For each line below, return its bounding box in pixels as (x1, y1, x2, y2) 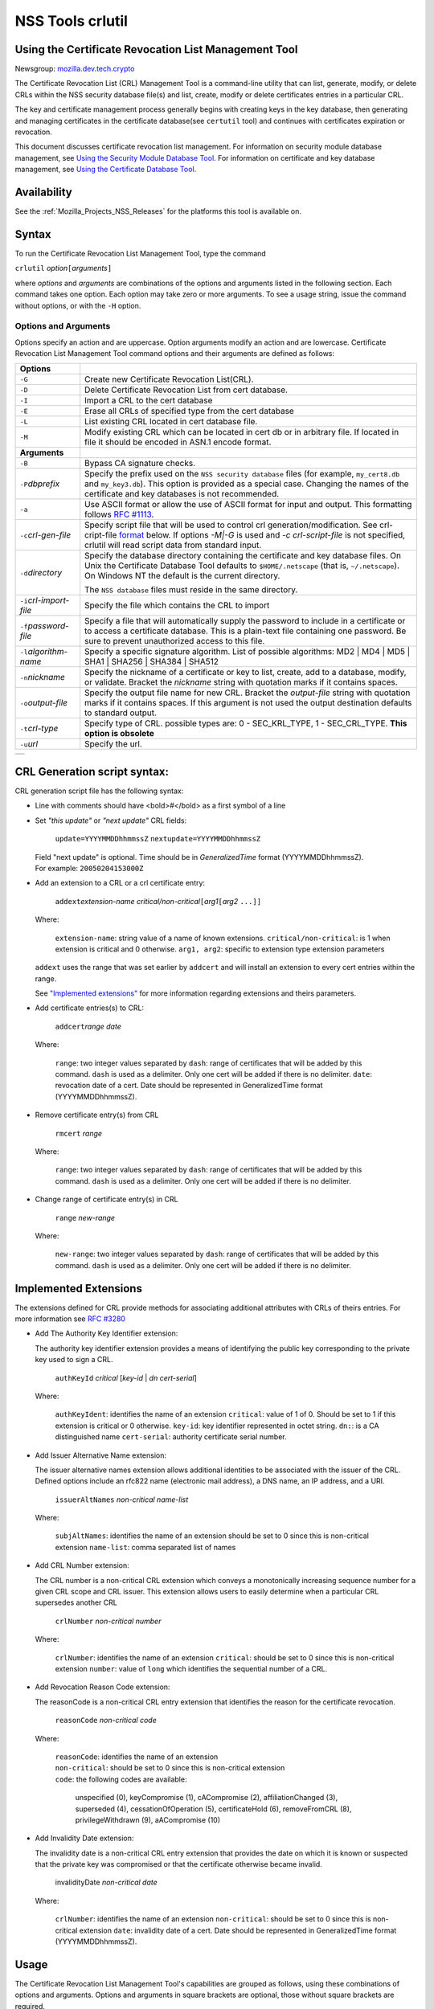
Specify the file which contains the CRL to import (84, 599, 270, 611)
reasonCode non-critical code (55, 1716, 157, 1725)
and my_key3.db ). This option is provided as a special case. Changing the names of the (84, 478, 409, 489)
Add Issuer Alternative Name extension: (35, 1450, 166, 1460)
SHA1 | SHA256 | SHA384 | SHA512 (84, 656, 219, 667)
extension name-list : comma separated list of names (55, 1542, 236, 1552)
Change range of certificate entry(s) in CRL (35, 1194, 178, 1205)
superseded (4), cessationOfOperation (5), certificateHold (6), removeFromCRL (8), (75, 1804, 352, 1814)
